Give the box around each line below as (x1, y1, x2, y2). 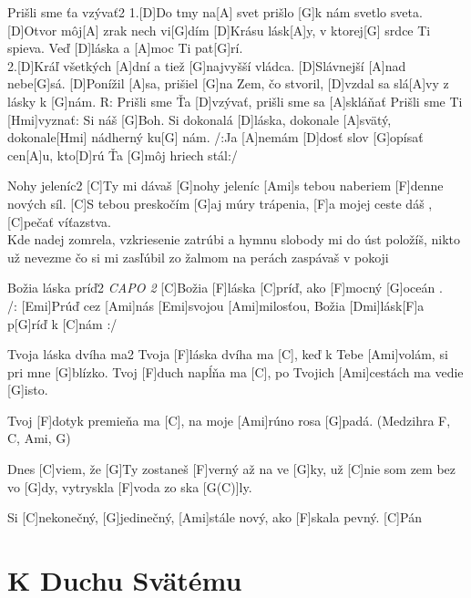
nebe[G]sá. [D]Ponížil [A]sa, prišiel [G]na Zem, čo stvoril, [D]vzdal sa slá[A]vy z (7, 74, 449, 93)
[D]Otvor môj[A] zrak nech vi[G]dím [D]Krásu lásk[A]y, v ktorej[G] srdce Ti (7, 20, 431, 39)
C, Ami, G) (7, 428, 71, 448)
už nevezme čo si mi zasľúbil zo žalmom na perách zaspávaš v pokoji (7, 247, 389, 266)
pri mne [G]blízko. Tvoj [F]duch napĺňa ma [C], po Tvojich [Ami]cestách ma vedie (7, 362, 464, 381)
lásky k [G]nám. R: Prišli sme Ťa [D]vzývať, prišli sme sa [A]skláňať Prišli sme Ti (7, 91, 463, 110)
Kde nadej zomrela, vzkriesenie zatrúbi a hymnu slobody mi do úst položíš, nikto (7, 230, 461, 249)
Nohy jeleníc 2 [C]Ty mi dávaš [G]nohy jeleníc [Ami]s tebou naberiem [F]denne (7, 176, 444, 195)
